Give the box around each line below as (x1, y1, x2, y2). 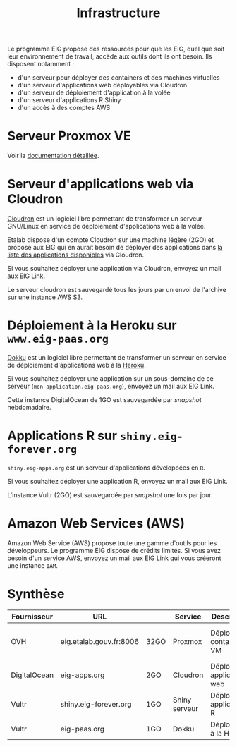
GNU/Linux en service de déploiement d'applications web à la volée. (7, 222, 206, 231)
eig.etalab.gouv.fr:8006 (60, 636, 140, 646)
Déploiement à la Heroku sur (7, 317, 177, 334)
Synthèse (7, 586, 65, 602)
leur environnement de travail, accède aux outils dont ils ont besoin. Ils (7, 52, 212, 61)
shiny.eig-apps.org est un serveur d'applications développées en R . (7, 463, 206, 472)
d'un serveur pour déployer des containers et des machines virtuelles (17, 73, 220, 82)
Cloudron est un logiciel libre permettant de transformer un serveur (7, 214, 202, 223)
